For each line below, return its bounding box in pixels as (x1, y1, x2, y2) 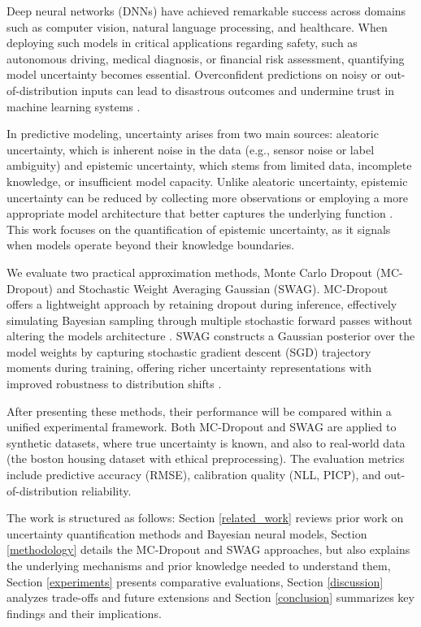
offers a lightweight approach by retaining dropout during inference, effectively (7, 296, 397, 313)
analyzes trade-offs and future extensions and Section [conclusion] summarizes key (7, 589, 414, 606)
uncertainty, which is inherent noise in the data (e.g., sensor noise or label (7, 141, 375, 158)
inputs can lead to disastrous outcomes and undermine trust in (81, 81, 395, 98)
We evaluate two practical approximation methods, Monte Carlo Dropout (7, 263, 373, 280)
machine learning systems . (7, 97, 141, 115)
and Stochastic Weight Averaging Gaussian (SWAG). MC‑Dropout (56, 279, 388, 296)
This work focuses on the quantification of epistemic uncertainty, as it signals (7, 220, 391, 237)
